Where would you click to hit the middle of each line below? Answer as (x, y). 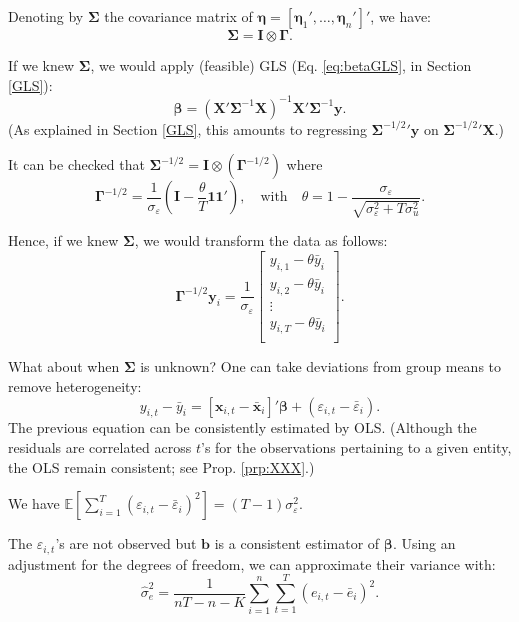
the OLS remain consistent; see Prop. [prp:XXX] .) (161, 466)
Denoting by (46, 16)
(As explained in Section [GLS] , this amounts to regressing (187, 128)
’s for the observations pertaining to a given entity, (356, 447)
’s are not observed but (126, 543)
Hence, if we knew (63, 240)
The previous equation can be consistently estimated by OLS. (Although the (242, 427)
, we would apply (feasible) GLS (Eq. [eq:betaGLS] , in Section (281, 65)
